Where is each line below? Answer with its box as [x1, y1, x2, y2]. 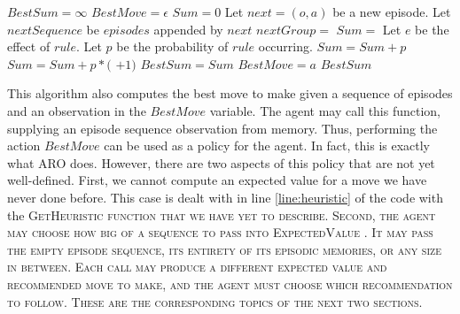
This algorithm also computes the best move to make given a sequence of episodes [7, 84, 453, 103]
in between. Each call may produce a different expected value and [7, 257, 387, 276]
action [7, 136, 41, 155]
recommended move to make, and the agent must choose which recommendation [7, 274, 453, 293]
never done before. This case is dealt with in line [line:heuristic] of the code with [7, 188, 443, 206]
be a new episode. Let [332, 3, 451, 20]
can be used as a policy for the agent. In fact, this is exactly [104, 136, 431, 155]
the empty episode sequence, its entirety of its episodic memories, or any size [7, 240, 441, 258]
